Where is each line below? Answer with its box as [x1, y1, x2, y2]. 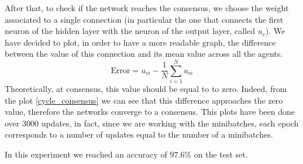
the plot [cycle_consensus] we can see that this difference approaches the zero [5, 94, 283, 106]
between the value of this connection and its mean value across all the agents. [5, 47, 283, 60]
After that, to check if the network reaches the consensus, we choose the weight [5, 2, 289, 13]
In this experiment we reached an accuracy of [5, 148, 167, 160]
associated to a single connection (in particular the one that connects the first [5, 13, 284, 25]
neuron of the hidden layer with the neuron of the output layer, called [5, 25, 255, 37]
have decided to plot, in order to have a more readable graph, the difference [5, 36, 276, 48]
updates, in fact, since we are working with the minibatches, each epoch [41, 117, 299, 129]
